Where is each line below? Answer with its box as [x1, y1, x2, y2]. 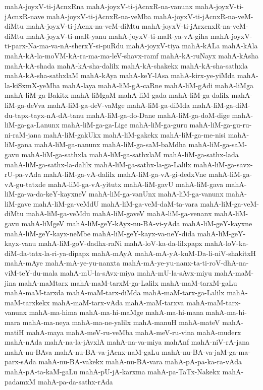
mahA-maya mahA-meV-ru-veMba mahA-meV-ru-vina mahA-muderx [26, 327, 241, 337]
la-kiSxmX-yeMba [5, 80, 60, 90]
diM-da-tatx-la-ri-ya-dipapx [5, 247, 90, 258]
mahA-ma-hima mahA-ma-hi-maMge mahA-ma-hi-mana [29, 307, 203, 317]
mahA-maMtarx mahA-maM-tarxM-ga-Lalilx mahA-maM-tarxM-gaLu [18, 277, 237, 288]
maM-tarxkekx [5, 297, 50, 307]
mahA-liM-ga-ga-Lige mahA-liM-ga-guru [62, 119, 187, 130]
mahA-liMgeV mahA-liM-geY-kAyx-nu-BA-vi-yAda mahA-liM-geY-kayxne [21, 218, 252, 229]
